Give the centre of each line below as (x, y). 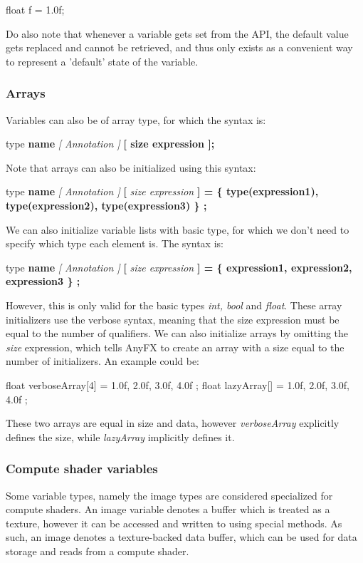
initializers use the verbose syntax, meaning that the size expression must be (173, 319)
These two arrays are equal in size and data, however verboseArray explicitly (173, 423)
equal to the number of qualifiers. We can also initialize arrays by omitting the (177, 333)
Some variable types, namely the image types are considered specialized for (169, 495)
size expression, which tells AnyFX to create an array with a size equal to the (175, 347)
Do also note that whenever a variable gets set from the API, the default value (177, 33)
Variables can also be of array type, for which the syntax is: (136, 119)
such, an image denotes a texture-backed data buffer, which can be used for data (181, 537)
